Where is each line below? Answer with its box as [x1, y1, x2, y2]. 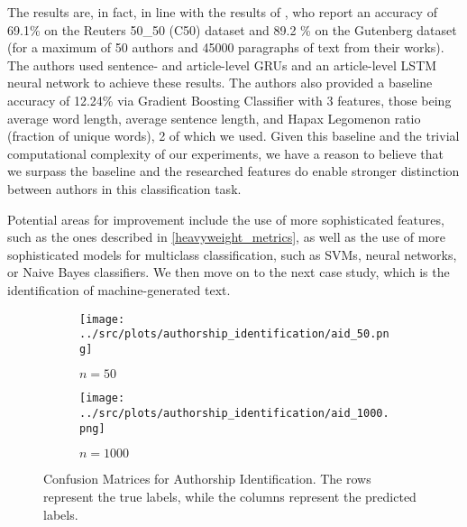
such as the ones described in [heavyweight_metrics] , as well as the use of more [7, 227, 445, 246]
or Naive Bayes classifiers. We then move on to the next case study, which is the [7, 263, 450, 282]
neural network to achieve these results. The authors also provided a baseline [7, 73, 433, 92]
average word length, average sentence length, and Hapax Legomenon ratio [7, 108, 421, 127]
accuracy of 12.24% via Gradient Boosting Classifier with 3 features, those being [7, 90, 452, 109]
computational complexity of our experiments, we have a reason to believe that [7, 143, 444, 162]
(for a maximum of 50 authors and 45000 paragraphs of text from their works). [7, 38, 444, 57]
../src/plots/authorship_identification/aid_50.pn [79, 328, 389, 341]
